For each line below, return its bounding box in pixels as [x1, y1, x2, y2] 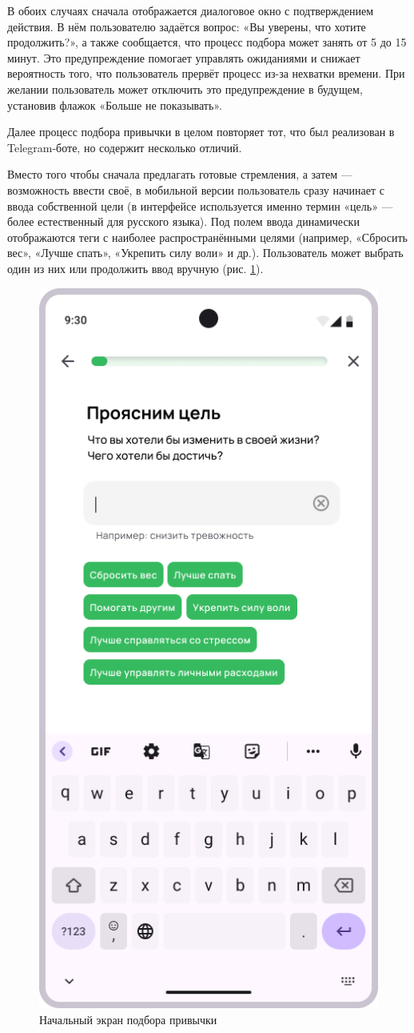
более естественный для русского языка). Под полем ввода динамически [7, 213, 360, 230]
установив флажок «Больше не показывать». [7, 96, 222, 113]
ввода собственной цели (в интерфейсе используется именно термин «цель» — [7, 197, 393, 214]
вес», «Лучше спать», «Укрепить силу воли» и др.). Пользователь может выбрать [7, 244, 404, 261]
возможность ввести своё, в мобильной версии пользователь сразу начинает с [7, 181, 384, 198]
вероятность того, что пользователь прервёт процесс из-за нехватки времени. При [7, 65, 405, 82]
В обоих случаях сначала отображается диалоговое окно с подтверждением [7, 2, 374, 18]
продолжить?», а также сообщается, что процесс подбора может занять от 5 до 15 [7, 34, 407, 50]
